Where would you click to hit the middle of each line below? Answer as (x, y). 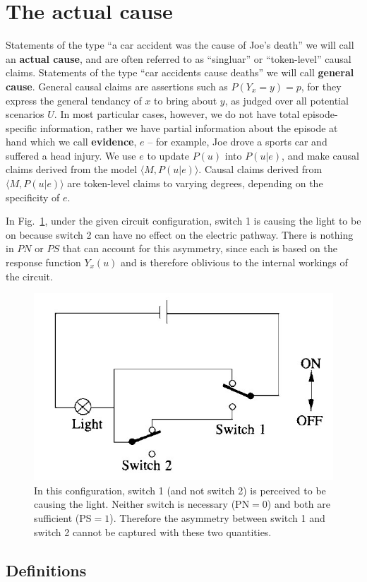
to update (168, 155)
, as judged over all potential (287, 100)
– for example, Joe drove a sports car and (237, 142)
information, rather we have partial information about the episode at (189, 127)
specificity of (33, 197)
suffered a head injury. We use (71, 155)
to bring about (186, 100)
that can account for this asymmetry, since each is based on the (200, 248)
